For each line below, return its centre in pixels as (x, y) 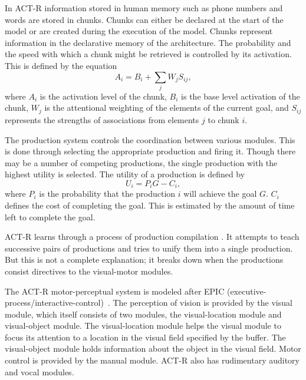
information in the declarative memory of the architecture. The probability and (148, 42)
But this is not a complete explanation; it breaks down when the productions (144, 260)
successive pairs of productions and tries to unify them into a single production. (149, 248)
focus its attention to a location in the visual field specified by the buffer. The (145, 337)
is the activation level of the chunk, (103, 96)
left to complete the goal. (50, 217)
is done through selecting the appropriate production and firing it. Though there (150, 151)
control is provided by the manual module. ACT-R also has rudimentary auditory (152, 360)
